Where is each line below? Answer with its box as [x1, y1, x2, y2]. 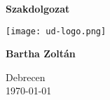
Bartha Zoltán [6, 46, 76, 61]
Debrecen [6, 69, 46, 84]
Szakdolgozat [6, 1, 70, 15]
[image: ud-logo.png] [6, 26, 106, 36]
